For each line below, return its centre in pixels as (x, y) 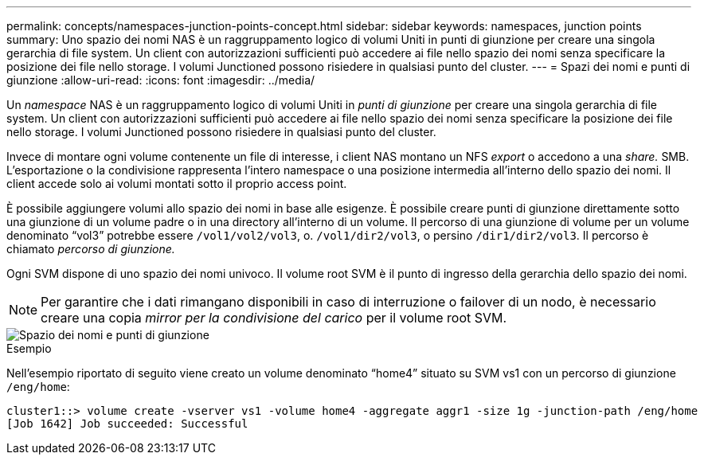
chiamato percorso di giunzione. (91, 249)
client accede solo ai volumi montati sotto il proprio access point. (177, 184)
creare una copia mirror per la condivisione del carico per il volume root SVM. (274, 318)
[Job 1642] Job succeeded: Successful (127, 424)
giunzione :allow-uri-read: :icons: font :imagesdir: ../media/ (161, 80)
